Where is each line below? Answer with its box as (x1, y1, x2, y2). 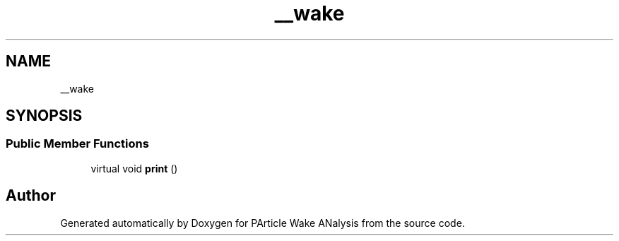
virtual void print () (90, 162, 178, 175)
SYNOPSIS (6, 107, 83, 125)
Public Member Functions (6, 136, 149, 151)
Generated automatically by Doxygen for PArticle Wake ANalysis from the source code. (60, 216, 465, 229)
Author (6, 187, 56, 205)
